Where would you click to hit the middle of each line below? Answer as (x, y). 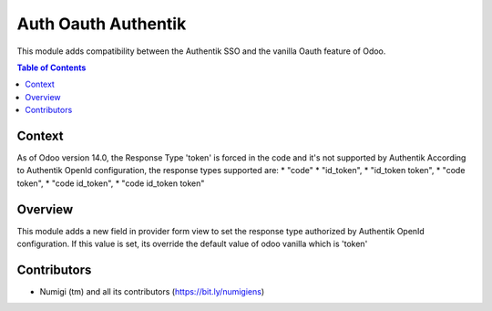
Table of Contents (51, 67)
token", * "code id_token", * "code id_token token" (111, 183)
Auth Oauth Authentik (102, 24)
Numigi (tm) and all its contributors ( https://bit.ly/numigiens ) (152, 291)
